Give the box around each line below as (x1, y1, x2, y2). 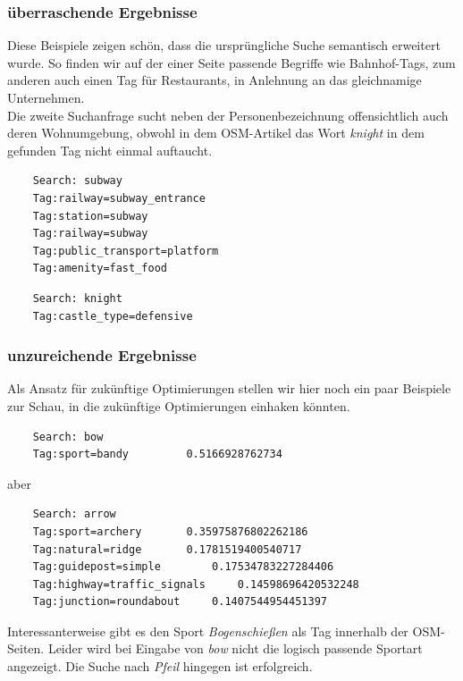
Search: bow (32, 430, 104, 443)
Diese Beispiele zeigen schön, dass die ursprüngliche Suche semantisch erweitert (7, 36, 441, 55)
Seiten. (7, 639, 45, 658)
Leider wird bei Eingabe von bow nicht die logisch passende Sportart (47, 639, 423, 658)
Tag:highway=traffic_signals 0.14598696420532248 (32, 577, 359, 591)
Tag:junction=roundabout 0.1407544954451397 (32, 595, 327, 609)
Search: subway (32, 174, 122, 188)
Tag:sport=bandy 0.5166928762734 (32, 448, 282, 461)
